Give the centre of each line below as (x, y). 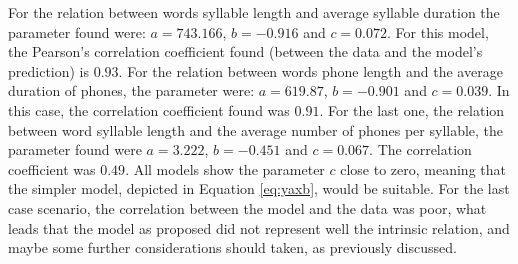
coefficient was (52, 168)
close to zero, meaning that (423, 168)
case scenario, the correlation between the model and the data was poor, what (247, 207)
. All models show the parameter (225, 168)
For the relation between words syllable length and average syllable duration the (254, 12)
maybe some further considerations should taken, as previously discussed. (232, 247)
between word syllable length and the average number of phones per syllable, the (256, 129)
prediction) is (49, 70)
